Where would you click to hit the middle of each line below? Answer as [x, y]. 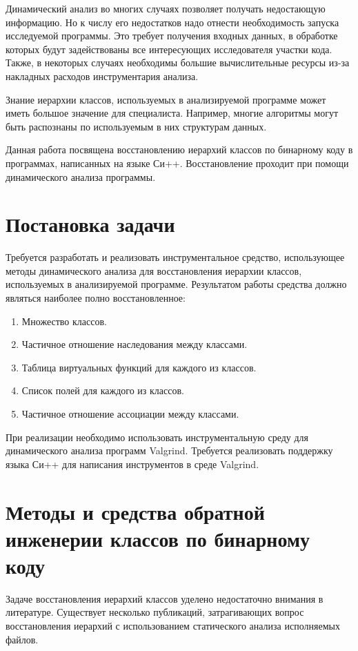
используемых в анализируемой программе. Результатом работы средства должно [176, 284]
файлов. [22, 639]
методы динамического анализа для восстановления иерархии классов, [154, 270]
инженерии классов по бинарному [158, 538]
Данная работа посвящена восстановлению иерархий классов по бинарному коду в [179, 149]
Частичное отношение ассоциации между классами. [130, 414]
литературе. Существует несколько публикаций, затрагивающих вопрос [155, 612]
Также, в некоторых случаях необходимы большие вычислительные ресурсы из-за [178, 62]
